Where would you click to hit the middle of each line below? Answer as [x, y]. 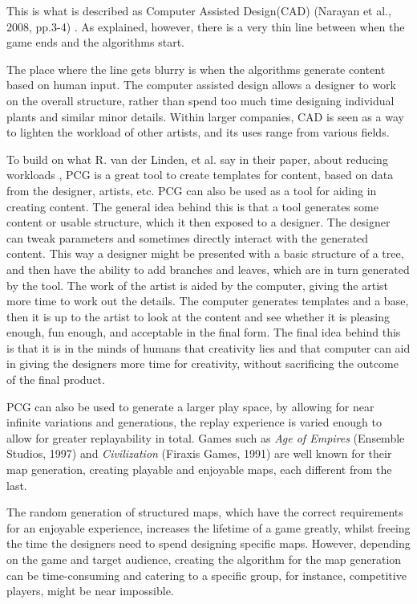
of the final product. [56, 380]
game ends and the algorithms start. [95, 42]
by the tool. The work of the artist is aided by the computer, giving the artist [197, 285]
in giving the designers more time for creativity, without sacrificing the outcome [202, 363]
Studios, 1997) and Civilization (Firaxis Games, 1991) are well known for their [199, 453]
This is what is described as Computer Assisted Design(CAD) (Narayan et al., [199, 10]
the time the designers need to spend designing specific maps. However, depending [208, 543]
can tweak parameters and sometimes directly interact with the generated [188, 237]
